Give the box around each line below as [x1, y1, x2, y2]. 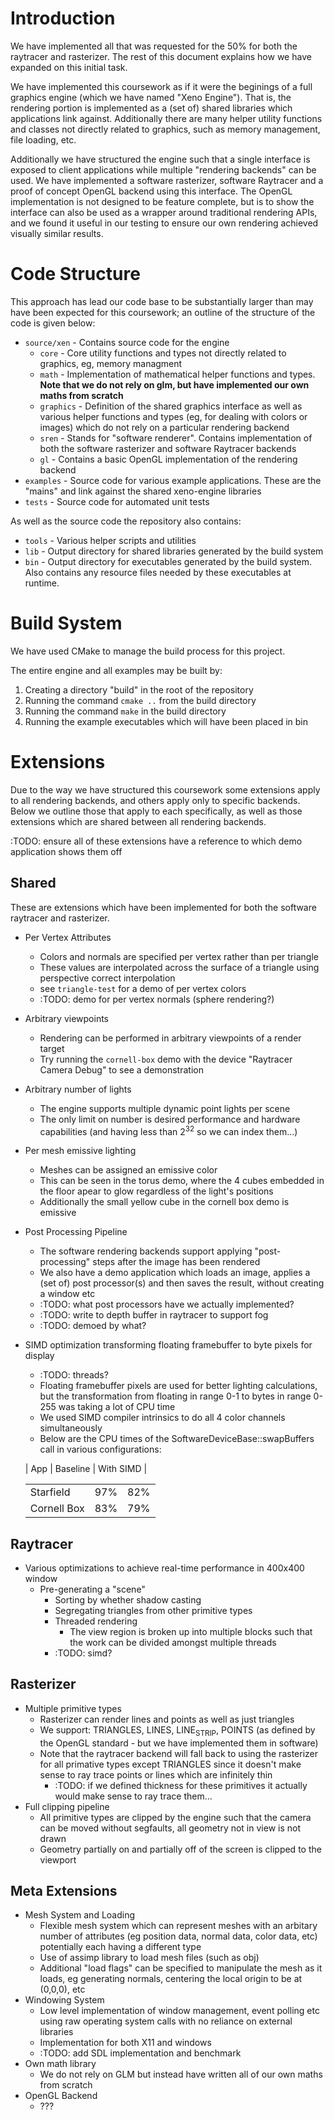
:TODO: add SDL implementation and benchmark [39, 2047, 242, 2059]
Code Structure [10, 263, 141, 286]
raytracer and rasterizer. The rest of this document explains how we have [10, 50, 312, 62]
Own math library [24, 2058, 97, 2070]
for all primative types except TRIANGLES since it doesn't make [39, 1758, 302, 1770]
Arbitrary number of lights [24, 1083, 132, 1095]
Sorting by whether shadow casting [54, 1594, 202, 1606]
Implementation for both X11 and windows [39, 2037, 212, 2049]
